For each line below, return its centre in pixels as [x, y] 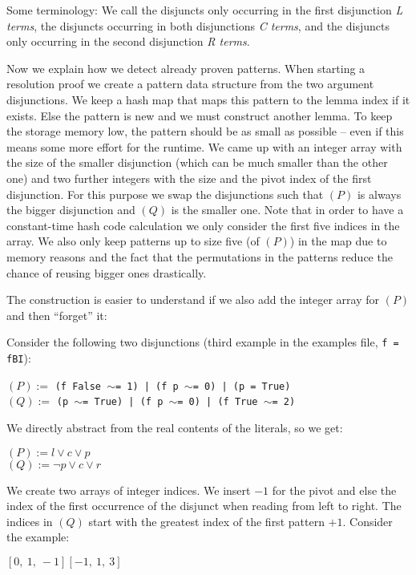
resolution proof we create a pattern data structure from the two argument [190, 84]
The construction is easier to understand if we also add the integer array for [193, 300]
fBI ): [19, 357]
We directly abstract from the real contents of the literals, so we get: [175, 427]
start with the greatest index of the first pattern [206, 521]
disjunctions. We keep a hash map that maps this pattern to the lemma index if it [208, 99]
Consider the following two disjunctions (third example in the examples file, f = [203, 342]
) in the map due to [338, 241]
